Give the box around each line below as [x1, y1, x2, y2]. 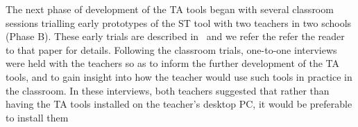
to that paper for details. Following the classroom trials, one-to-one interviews [6, 42, 337, 57]
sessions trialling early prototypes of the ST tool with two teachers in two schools [6, 15, 352, 30]
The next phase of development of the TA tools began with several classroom [6, 2, 334, 16]
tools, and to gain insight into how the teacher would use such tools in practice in [6, 69, 352, 84]
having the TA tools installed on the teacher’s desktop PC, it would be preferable [6, 97, 352, 111]
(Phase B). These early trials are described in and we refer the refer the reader [6, 29, 345, 43]
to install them [6, 110, 69, 124]
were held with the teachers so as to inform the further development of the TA [6, 56, 340, 70]
